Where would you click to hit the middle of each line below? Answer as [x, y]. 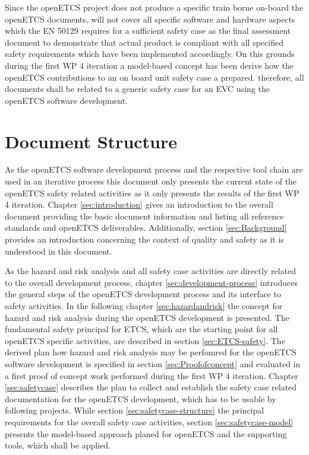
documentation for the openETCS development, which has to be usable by [141, 398]
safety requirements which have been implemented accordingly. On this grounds [150, 54]
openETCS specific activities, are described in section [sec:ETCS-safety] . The [145, 340]
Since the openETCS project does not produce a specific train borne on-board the [154, 7]
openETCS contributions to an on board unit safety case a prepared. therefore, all [154, 77]
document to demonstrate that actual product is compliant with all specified [144, 42]
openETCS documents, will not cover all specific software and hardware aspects [150, 19]
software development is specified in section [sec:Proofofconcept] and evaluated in [153, 363]
